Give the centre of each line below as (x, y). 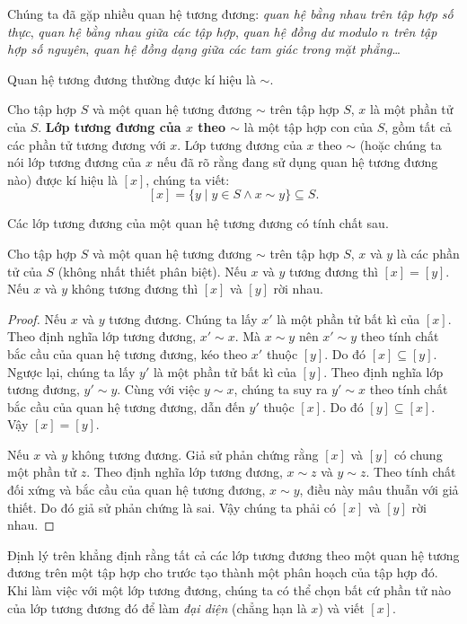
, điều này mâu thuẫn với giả (379, 490)
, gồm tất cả (418, 126)
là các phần (428, 253)
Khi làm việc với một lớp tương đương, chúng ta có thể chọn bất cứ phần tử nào (229, 590)
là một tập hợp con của (308, 126)
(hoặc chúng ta (401, 144)
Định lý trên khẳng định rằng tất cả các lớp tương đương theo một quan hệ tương (233, 554)
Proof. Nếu (37, 318)
